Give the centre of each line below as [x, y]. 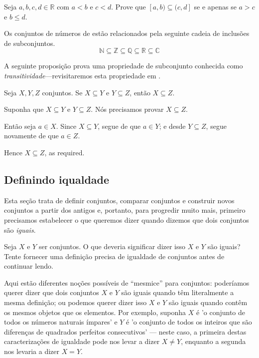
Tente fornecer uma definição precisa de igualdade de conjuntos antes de [114, 256]
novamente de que [31, 136]
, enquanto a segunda [213, 341]
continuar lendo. [29, 266]
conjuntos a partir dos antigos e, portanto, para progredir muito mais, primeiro [125, 210]
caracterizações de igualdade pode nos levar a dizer [82, 341]
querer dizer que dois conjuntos [52, 292]
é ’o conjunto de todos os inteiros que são [189, 322]
